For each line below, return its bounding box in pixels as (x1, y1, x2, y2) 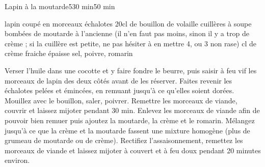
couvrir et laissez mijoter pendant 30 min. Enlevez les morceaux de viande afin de (5, 105, 260, 116)
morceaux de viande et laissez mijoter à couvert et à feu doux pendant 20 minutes (5, 145, 261, 155)
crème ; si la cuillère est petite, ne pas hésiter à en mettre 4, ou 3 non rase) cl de (5, 38, 256, 48)
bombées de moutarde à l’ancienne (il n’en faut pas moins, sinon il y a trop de (5, 28, 249, 39)
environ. (5, 155, 30, 165)
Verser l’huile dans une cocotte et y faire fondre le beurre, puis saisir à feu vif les (5, 65, 257, 75)
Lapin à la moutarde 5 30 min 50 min (5, 1, 115, 11)
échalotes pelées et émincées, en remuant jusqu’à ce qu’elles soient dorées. (5, 85, 234, 96)
